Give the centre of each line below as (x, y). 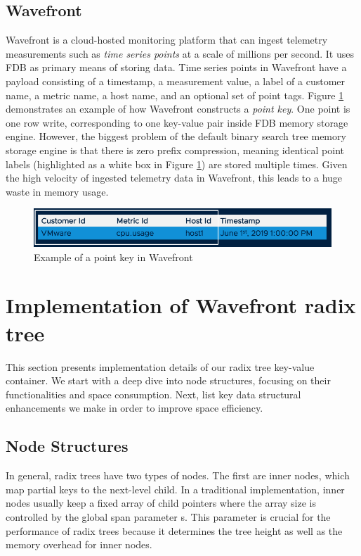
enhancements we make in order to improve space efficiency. (134, 408)
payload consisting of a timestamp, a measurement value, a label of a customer (176, 81)
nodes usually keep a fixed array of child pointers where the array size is (161, 503)
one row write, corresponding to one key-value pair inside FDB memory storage (177, 122)
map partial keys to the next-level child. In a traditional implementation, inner (175, 489)
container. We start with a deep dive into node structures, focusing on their (168, 380)
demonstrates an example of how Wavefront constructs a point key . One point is (178, 109)
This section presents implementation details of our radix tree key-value (160, 366)
